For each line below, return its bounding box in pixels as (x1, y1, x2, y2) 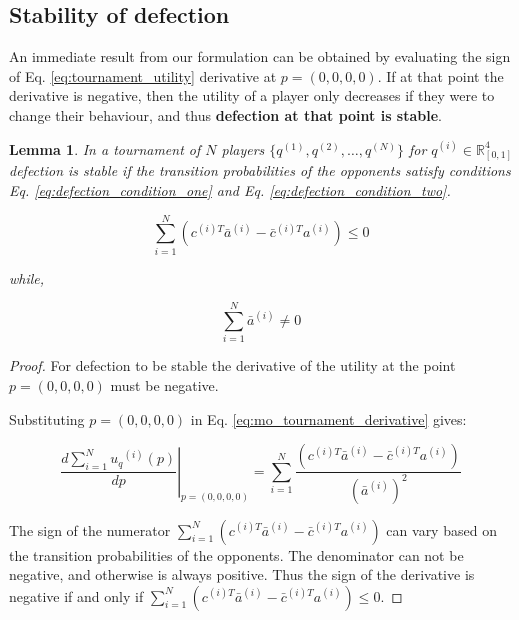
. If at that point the (377, 65, 504, 86)
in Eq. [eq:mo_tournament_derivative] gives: (190, 408, 467, 429)
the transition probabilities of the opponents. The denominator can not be (9, 544, 464, 565)
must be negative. (110, 374, 219, 395)
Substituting (9, 408, 85, 429)
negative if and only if (9, 585, 144, 606)
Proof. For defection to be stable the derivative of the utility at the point (9, 355, 456, 376)
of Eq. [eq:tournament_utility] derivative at (9, 65, 277, 86)
